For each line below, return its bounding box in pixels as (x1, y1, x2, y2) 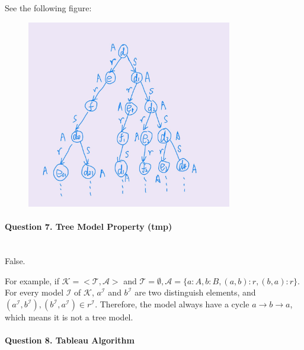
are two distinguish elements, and (135, 286, 256, 298)
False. (5, 255, 25, 267)
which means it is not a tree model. (5, 311, 133, 323)
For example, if (5, 274, 60, 287)
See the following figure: (5, 2, 92, 14)
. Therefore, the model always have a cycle (95, 298, 249, 310)
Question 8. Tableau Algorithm (5, 334, 135, 346)
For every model (5, 286, 64, 298)
